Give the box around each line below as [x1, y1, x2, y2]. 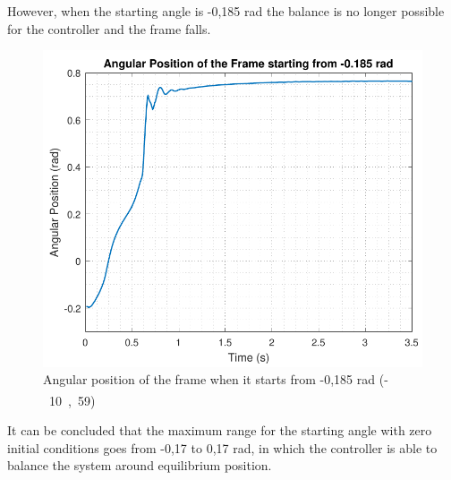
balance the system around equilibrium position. [7, 456, 272, 475]
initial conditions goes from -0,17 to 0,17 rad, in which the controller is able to [7, 438, 438, 457]
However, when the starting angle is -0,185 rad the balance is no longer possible [7, 2, 445, 20]
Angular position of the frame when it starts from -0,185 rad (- [43, 370, 388, 389]
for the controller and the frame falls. [7, 19, 211, 38]
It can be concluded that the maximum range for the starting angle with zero [7, 421, 432, 440]
